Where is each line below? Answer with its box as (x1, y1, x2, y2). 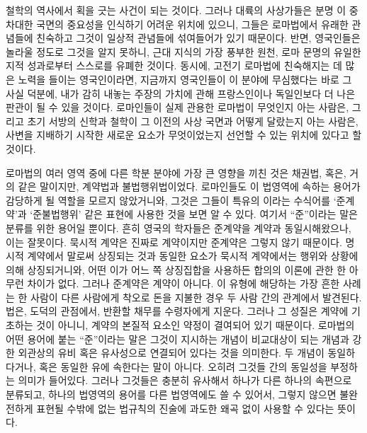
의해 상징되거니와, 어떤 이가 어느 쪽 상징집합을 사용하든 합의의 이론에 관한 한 (6, 262, 346, 277)
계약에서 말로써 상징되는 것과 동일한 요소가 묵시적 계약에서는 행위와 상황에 (27, 248, 358, 263)
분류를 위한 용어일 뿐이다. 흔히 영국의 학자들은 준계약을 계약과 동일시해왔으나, (6, 220, 351, 235)
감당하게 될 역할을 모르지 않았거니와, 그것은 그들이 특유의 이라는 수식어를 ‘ (6, 192, 337, 207)
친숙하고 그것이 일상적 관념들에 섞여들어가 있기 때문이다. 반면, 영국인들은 (36, 30, 361, 45)
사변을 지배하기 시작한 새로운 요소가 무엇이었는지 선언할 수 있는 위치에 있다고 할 (6, 127, 362, 142)
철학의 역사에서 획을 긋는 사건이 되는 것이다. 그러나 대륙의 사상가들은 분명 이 (6, 3, 346, 17)
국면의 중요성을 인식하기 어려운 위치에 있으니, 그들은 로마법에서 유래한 (36, 16, 349, 31)
